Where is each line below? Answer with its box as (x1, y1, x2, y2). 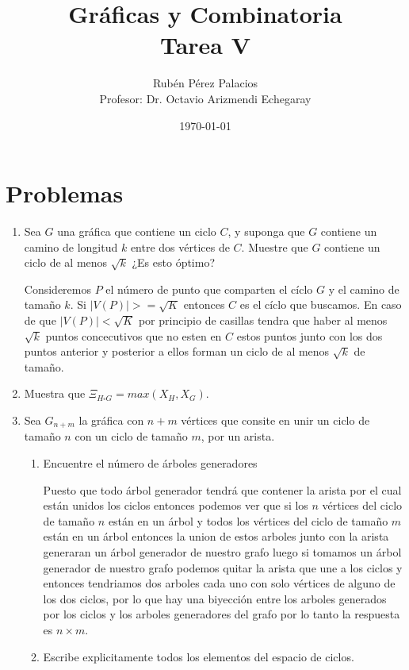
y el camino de (328, 280, 399, 297)
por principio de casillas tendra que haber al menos (138, 312, 388, 328)
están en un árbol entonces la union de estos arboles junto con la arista (43, 528, 389, 545)
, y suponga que (227, 223, 305, 240)
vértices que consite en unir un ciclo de (181, 411, 370, 428)
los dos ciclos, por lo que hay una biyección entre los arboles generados (43, 590, 387, 606)
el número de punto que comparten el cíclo (105, 280, 313, 297)
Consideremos (24, 280, 91, 297)
